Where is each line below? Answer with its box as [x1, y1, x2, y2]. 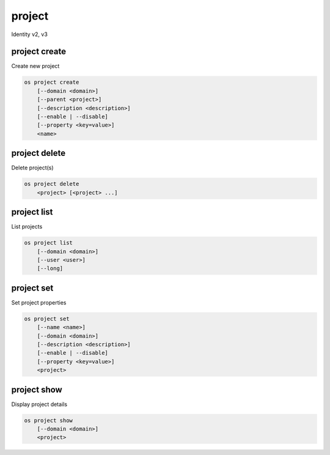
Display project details [11, 401, 67, 408]
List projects [11, 223, 43, 231]
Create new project [11, 62, 60, 70]
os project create [24, 79, 79, 86]
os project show [24, 416, 73, 424]
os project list [24, 239, 73, 246]
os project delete [24, 180, 79, 188]
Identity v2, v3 [11, 31, 48, 38]
